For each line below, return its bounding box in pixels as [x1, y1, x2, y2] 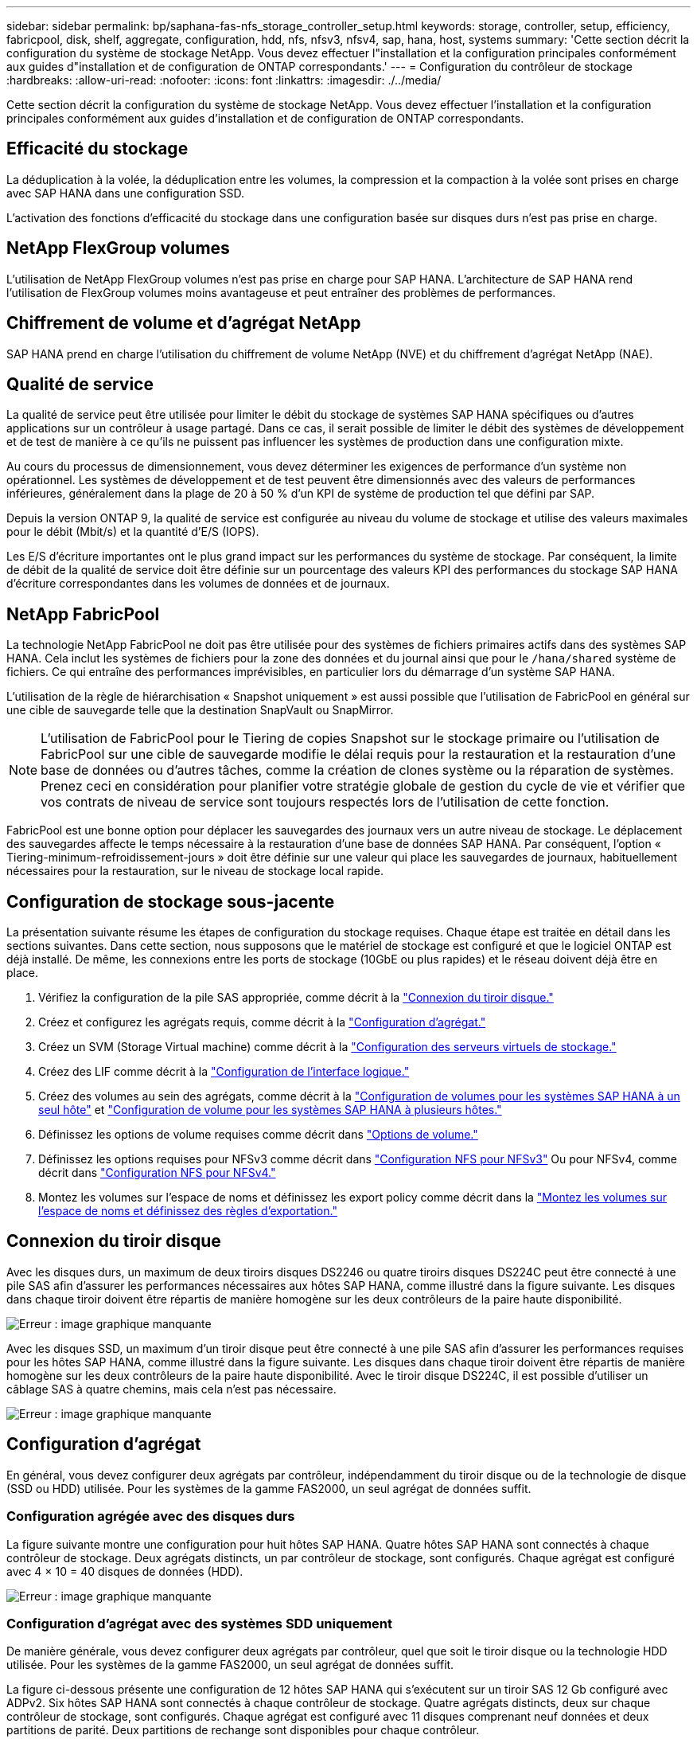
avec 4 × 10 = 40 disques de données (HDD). [6, 1564, 243, 1578]
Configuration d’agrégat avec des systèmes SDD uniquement [6, 1615, 393, 1632]
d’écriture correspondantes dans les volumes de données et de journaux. [6, 576, 390, 591]
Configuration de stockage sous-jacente [6, 891, 335, 912]
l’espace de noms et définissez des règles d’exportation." [38, 1204, 337, 1218]
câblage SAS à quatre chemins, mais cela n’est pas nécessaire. [6, 1381, 337, 1396]
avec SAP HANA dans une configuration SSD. [6, 186, 245, 200]
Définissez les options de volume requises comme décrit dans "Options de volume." [38, 1127, 478, 1142]
